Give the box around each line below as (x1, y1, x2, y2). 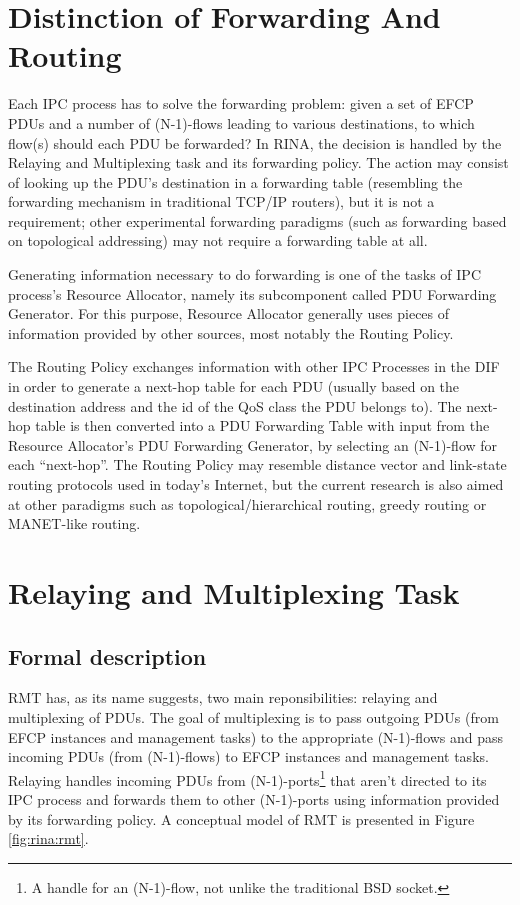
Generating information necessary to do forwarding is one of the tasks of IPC (8, 264, 481, 285)
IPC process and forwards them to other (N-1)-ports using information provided (8, 788, 500, 809)
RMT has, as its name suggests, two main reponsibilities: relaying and (8, 687, 438, 708)
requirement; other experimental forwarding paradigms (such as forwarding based (8, 210, 507, 231)
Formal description (8, 640, 207, 671)
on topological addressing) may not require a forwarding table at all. (8, 230, 428, 251)
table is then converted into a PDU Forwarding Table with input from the (35, 415, 490, 436)
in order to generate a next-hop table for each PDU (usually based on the (8, 376, 460, 397)
